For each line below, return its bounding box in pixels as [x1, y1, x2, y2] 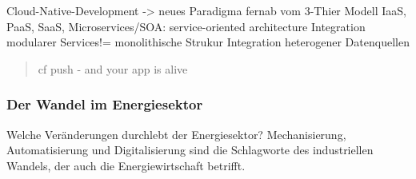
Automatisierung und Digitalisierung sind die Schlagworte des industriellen [6, 141, 374, 158]
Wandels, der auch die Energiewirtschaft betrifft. [6, 157, 246, 173]
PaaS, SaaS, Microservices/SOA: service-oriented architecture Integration [6, 18, 366, 34]
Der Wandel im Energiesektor [6, 94, 203, 114]
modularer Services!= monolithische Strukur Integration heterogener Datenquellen [6, 34, 410, 50]
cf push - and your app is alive [38, 60, 188, 77]
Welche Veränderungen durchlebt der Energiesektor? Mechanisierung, [6, 125, 346, 142]
